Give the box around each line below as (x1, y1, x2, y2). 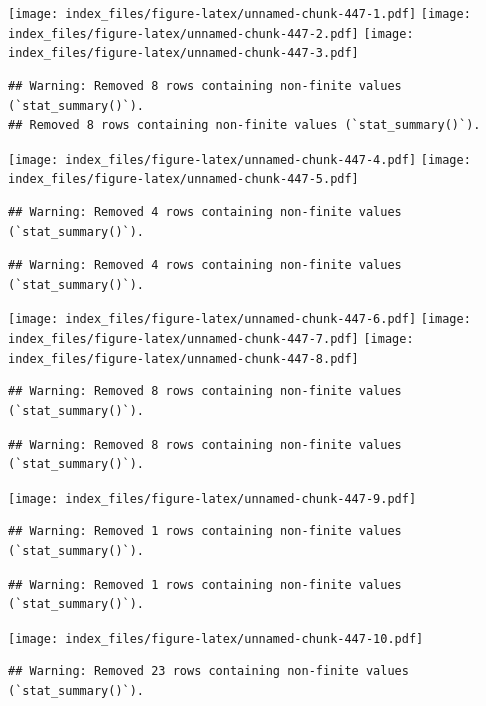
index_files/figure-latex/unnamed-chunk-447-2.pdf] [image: (8, 26, 414, 41)
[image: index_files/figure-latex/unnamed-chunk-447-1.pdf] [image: (8, 7, 471, 21)
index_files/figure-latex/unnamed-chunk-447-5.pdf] (8, 172, 359, 187)
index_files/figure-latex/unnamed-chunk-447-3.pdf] (8, 46, 359, 61)
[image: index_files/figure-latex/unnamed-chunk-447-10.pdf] (8, 631, 424, 646)
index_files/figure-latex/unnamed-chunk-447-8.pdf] (8, 351, 359, 366)
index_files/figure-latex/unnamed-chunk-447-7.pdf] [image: (8, 332, 414, 347)
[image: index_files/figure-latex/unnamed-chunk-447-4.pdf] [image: (8, 152, 471, 167)
